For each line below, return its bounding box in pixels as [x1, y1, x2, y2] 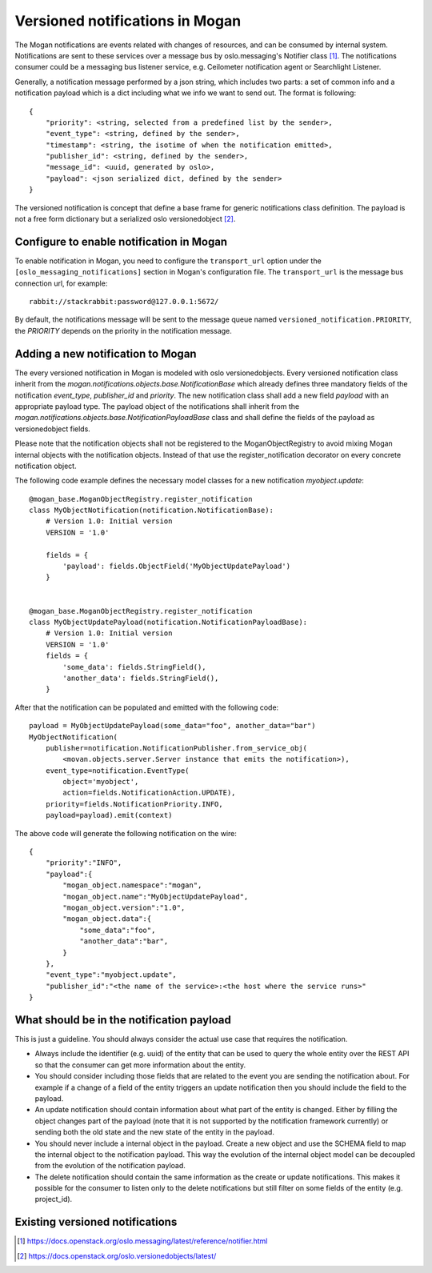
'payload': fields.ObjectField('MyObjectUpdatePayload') [62, 562, 291, 571]
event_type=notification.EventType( [45, 766, 190, 775]
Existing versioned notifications [14, 1215, 178, 1229]
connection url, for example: [14, 278, 108, 288]
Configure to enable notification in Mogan [14, 234, 228, 248]
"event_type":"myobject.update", [45, 971, 178, 979]
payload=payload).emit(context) [45, 811, 173, 820]
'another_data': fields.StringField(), [62, 673, 219, 683]
